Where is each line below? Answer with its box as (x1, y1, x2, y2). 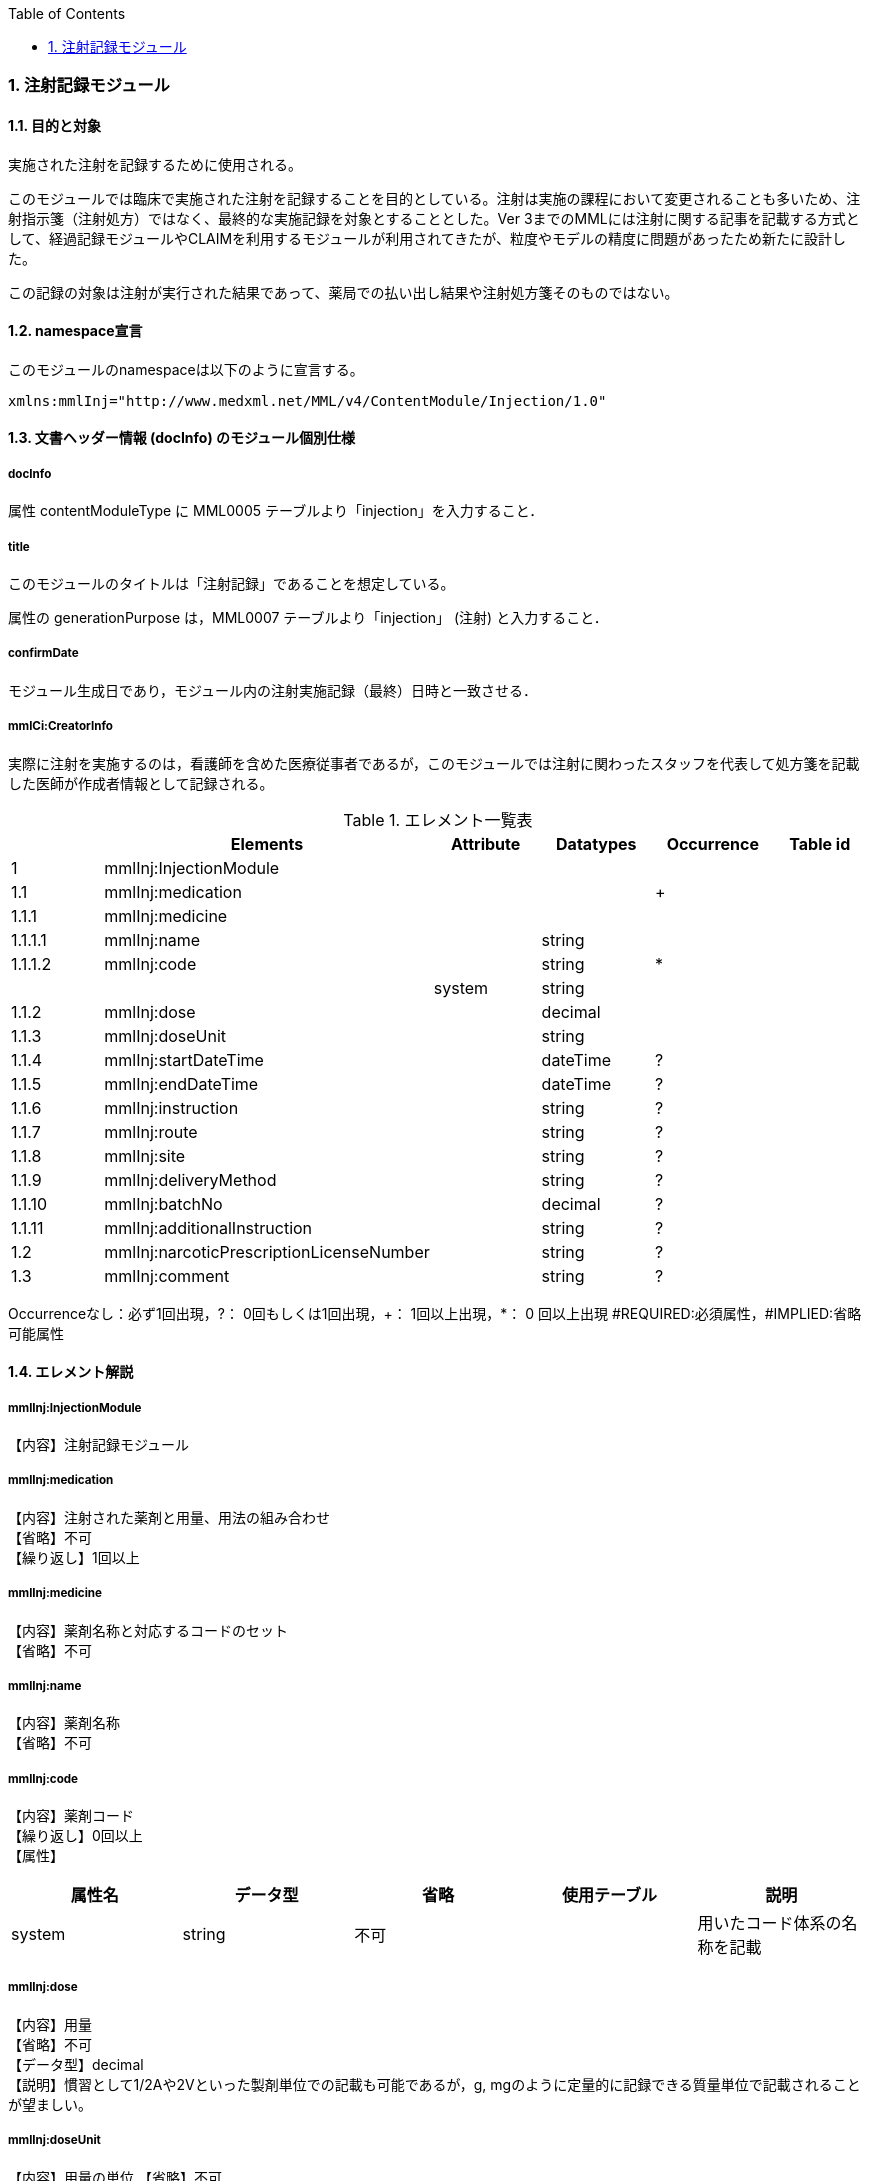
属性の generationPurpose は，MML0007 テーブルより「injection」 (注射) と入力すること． (8, 608, 608, 626)
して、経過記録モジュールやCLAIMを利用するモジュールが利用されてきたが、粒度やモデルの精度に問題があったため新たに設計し (8, 229, 847, 247)
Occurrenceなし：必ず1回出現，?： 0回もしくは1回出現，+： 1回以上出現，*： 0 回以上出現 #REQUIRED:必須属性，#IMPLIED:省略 (8, 1304, 862, 1322)
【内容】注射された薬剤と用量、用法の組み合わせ (8, 1508, 330, 1526)
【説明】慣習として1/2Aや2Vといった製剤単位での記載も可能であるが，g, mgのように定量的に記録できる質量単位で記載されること (8, 2075, 861, 2093)
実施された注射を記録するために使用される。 (8, 155, 302, 173)
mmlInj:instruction (104, 1097, 239, 1118)
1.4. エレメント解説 (8, 1363, 134, 1381)
